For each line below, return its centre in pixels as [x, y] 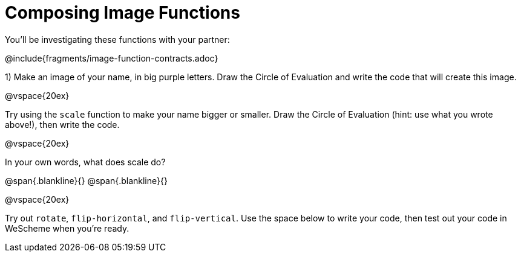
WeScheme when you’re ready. [67, 228]
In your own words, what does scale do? [85, 162]
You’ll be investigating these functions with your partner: [117, 39]
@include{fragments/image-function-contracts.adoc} [112, 58]
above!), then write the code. [62, 124]
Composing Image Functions [123, 13]
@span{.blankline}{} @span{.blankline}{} [86, 180]
